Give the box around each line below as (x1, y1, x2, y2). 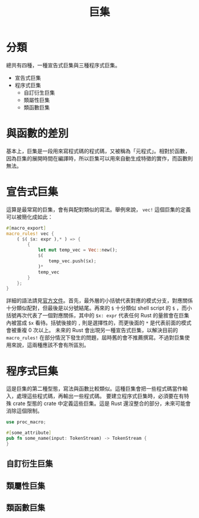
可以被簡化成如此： (6, 213, 53, 220)
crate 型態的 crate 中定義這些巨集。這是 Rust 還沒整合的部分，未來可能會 (12, 400, 191, 407)
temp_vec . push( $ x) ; (48, 258, 97, 264)
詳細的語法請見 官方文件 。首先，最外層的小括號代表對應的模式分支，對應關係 (6, 297, 193, 304)
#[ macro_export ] (6, 225, 46, 231)
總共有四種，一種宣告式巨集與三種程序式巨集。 (6, 62, 120, 69)
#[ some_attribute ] (6, 430, 52, 436)
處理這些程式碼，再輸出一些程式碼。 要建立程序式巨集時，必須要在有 (16, 392, 184, 400)
